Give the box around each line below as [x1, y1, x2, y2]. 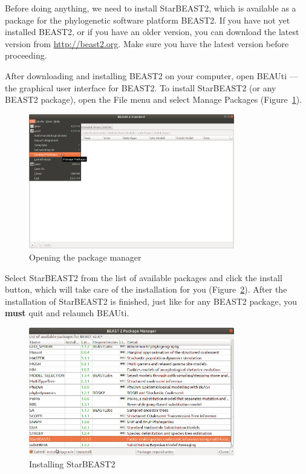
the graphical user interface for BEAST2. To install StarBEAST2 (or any [5, 81, 276, 94]
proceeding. [5, 49, 47, 62]
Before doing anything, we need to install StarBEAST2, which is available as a [5, 2, 296, 14]
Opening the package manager [29, 250, 142, 263]
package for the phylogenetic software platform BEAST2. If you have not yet [5, 13, 290, 26]
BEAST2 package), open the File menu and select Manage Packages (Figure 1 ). [5, 93, 302, 106]
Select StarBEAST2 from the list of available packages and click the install [5, 271, 282, 284]
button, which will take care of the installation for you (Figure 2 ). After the [5, 283, 287, 296]
